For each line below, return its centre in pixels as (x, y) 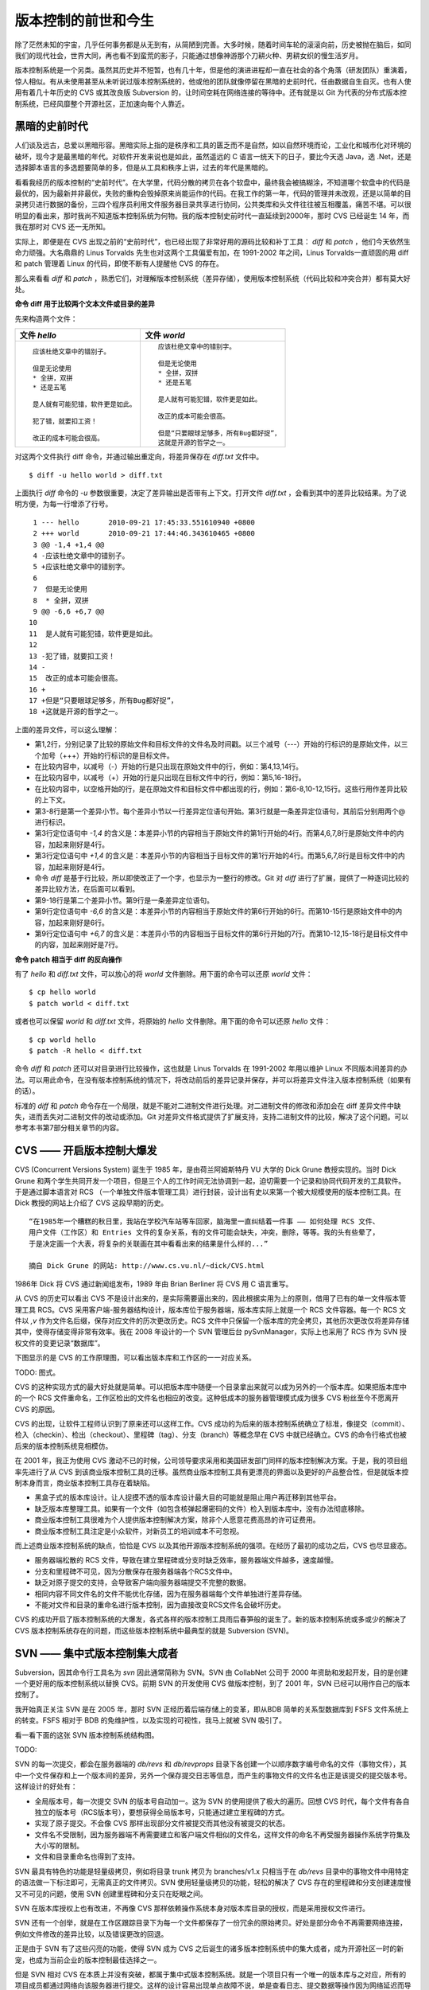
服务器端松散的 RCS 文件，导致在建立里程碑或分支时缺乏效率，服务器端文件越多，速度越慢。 (186, 1560)
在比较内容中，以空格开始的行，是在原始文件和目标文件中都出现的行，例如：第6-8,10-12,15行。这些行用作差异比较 (221, 789)
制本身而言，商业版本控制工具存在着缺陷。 (84, 1483)
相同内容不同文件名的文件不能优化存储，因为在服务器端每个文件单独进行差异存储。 (170, 1594)
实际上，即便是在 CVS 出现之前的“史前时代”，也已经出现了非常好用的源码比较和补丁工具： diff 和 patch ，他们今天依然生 (213, 241)
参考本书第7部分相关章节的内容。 (69, 1128)
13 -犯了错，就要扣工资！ (72, 656)
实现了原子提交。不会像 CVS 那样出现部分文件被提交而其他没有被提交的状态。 (162, 1824)
